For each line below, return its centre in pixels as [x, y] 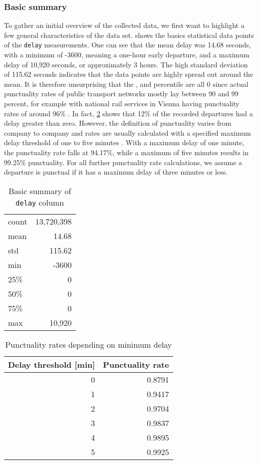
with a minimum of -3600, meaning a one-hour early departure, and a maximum [127, 55]
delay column [40, 202]
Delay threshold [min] [52, 364]
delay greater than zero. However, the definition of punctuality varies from [118, 123]
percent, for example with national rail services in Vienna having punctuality [122, 104]
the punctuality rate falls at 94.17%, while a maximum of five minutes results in [126, 152]
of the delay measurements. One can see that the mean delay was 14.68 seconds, [128, 45]
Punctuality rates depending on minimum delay [89, 344]
